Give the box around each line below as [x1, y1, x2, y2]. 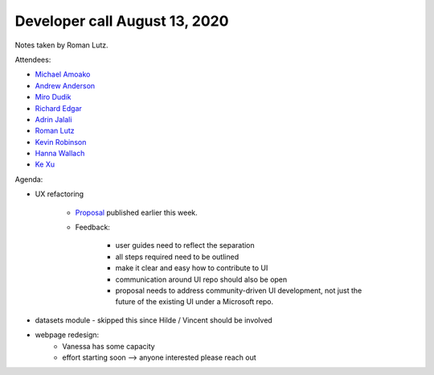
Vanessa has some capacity [62, 341, 156, 351]
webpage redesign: [35, 330, 100, 340]
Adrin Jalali [35, 114, 72, 124]
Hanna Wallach [35, 149, 85, 159]
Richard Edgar [35, 103, 82, 113]
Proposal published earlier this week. [75, 208, 199, 217]
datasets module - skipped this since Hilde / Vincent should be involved [35, 315, 272, 325]
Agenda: [14, 174, 43, 184]
